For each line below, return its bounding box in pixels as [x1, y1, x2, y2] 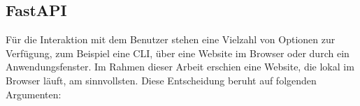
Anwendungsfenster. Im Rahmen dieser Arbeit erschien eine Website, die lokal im [6, 59, 354, 74]
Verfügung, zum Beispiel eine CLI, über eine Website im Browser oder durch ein [6, 45, 350, 60]
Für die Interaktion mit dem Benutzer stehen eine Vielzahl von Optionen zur [6, 32, 336, 47]
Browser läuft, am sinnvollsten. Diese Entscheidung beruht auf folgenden [6, 73, 317, 87]
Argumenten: [6, 86, 62, 101]
